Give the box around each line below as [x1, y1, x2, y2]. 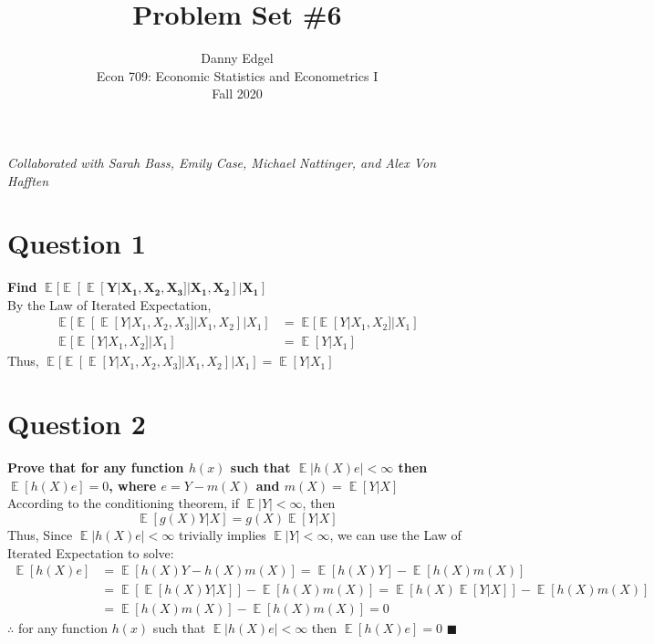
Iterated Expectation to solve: [7, 543, 174, 562]
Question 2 [7, 405, 146, 442]
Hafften [7, 171, 49, 190]
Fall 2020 [212, 84, 263, 103]
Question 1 [7, 224, 146, 262]
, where [109, 475, 157, 494]
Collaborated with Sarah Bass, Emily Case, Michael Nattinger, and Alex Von [7, 152, 437, 171]
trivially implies [179, 525, 266, 544]
